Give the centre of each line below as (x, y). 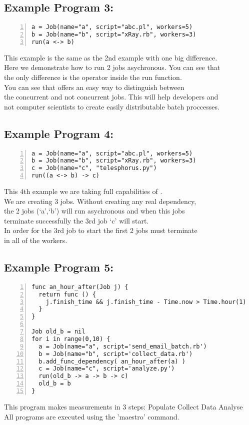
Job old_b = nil (58, 332)
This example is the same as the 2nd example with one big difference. (111, 57)
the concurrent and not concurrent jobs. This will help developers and (111, 97)
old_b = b (55, 384)
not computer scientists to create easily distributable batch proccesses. (112, 106)
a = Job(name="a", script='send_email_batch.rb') (123, 346)
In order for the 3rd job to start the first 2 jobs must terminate (101, 230)
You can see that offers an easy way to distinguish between (94, 87)
